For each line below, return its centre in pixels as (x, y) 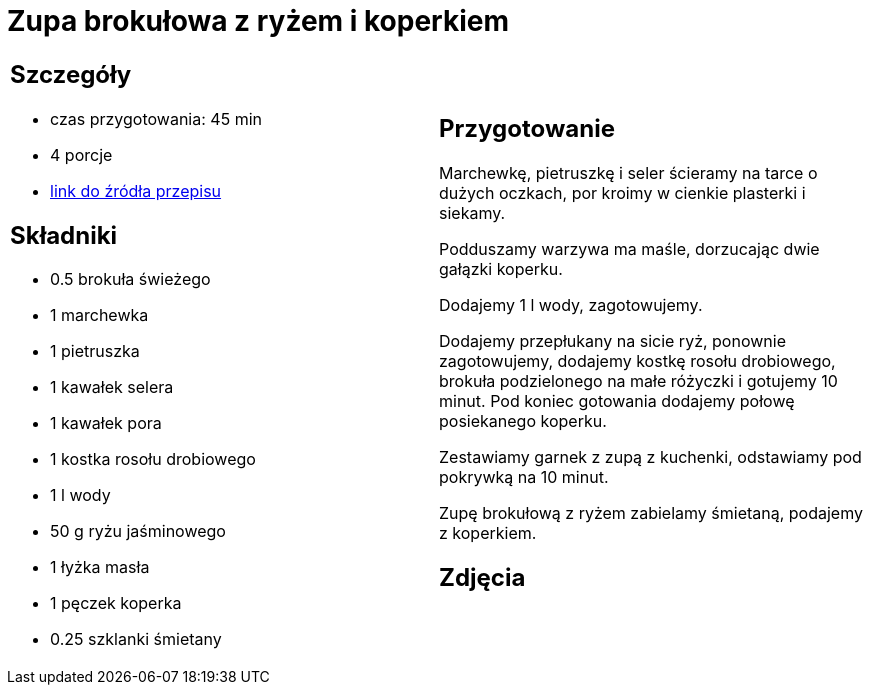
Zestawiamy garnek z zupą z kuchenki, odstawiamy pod (650, 456)
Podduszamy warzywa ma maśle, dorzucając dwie (629, 248)
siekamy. (472, 212)
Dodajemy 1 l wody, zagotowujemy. (571, 304)
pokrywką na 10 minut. (524, 476)
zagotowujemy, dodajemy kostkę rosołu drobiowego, (637, 360)
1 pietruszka (95, 351)
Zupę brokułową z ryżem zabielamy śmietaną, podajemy (651, 512)
